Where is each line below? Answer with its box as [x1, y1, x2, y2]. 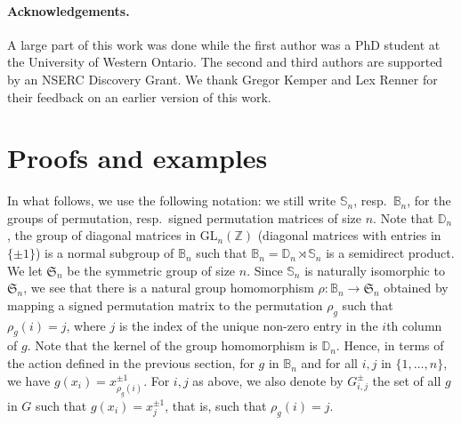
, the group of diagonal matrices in [7, 226, 197, 245]
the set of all [372, 371, 441, 389]
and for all [301, 354, 359, 373]
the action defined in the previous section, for [7, 354, 255, 373]
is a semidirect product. [326, 244, 455, 262]
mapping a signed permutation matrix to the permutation [7, 295, 323, 314]
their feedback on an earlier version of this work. [7, 87, 271, 106]
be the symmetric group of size [67, 261, 236, 279]
